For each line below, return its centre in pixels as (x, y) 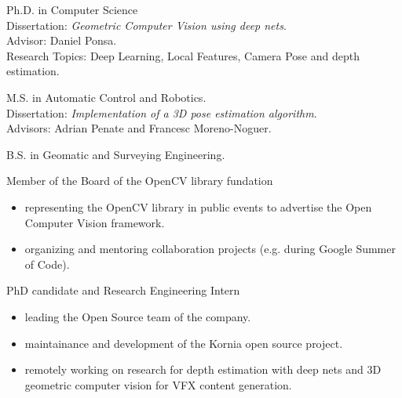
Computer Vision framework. (95, 222)
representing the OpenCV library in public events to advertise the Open (198, 206)
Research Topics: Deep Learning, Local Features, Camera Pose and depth (183, 55)
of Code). (47, 264)
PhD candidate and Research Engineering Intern (123, 290)
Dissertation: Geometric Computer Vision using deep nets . (146, 25)
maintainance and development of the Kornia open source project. (184, 343)
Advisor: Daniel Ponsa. (62, 40)
